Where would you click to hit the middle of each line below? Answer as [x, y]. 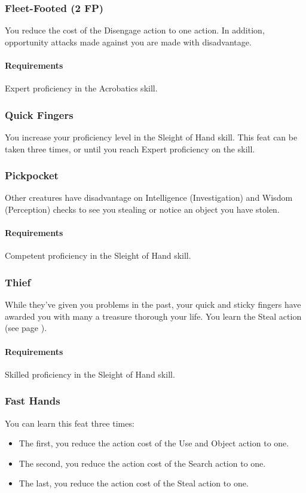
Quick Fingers [39, 114]
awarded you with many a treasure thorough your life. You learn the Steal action [153, 316]
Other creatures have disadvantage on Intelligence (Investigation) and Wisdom [149, 197]
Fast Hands [33, 401]
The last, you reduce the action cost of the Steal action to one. [134, 483]
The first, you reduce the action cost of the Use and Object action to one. [154, 443]
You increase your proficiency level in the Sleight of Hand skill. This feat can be [151, 137]
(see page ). [26, 328]
